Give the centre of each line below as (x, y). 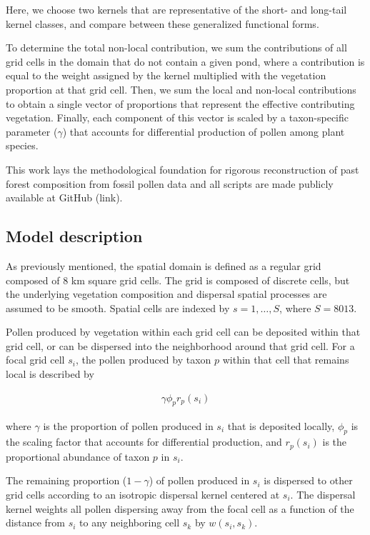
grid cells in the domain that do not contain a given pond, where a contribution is (185, 61)
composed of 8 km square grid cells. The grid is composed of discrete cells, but (178, 280)
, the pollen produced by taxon (143, 360)
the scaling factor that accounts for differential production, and (144, 442)
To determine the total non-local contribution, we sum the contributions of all (176, 47)
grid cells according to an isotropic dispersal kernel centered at (143, 494)
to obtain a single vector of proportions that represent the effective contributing (180, 103)
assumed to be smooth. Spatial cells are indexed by (118, 307)
